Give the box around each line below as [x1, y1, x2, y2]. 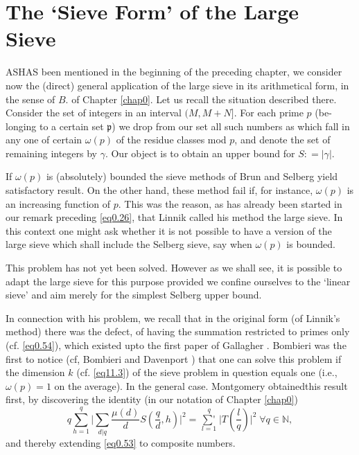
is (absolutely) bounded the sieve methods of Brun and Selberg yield [46, 169, 338, 184]
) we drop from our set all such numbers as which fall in [112, 118, 350, 133]
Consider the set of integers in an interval [6, 105, 182, 120]
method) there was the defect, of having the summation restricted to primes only [6, 324, 350, 339]
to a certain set [40, 118, 104, 133]
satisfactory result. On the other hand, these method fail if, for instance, [6, 183, 313, 197]
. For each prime [234, 105, 304, 120]
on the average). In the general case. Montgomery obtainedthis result [54, 378, 348, 393]
